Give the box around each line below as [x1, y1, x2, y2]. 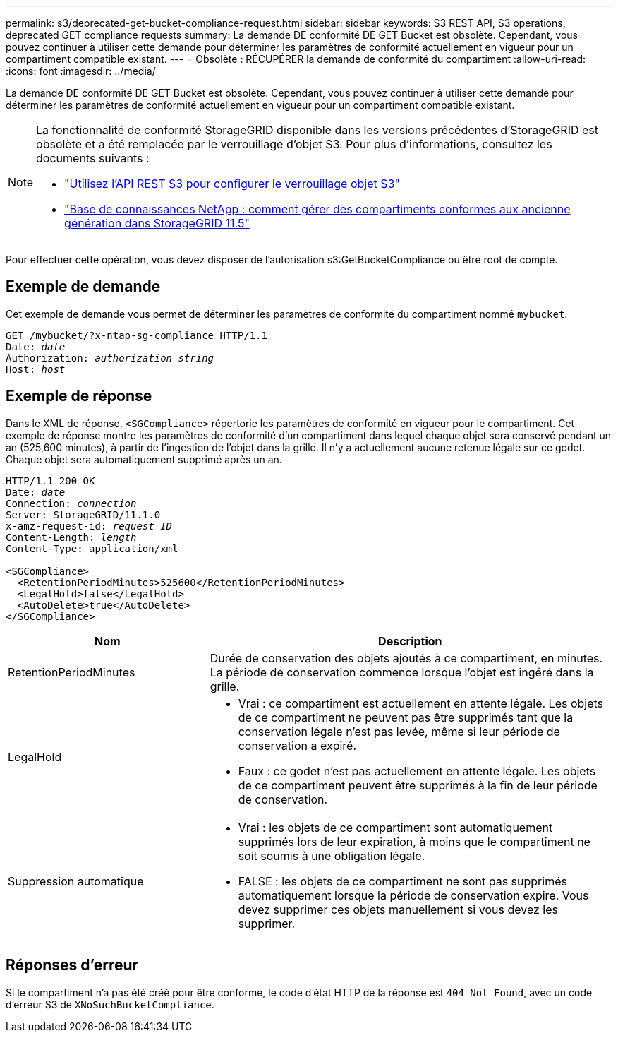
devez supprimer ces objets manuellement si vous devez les [238, 902, 558, 917]
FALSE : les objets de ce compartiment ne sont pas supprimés [238, 873, 567, 888]
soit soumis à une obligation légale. [238, 848, 425, 863]
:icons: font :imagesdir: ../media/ [6, 65, 156, 77]
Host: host [6, 363, 66, 375]
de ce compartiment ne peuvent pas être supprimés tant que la [238, 710, 574, 724]
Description [378, 633, 442, 648]
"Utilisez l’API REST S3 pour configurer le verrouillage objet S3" [64, 177, 400, 191]
